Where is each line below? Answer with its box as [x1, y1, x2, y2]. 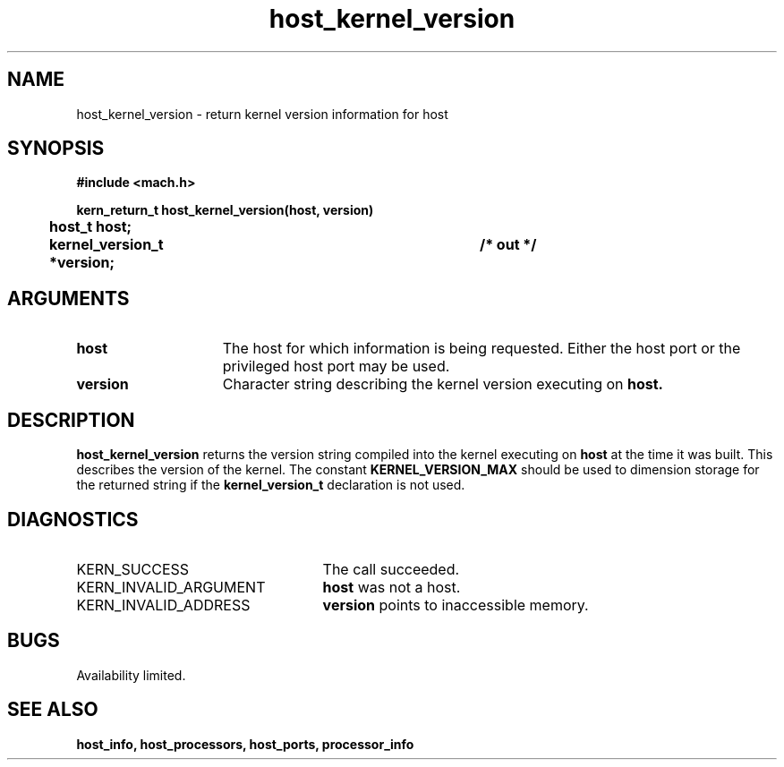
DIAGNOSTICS [7, 507, 139, 531]
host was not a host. [322, 577, 461, 596]
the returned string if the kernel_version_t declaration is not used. [76, 477, 465, 493]
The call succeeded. [322, 559, 460, 578]
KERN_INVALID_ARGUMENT [76, 577, 266, 596]
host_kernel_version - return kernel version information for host [76, 106, 448, 122]
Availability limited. [76, 667, 186, 683]
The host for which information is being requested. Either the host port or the [222, 339, 741, 358]
